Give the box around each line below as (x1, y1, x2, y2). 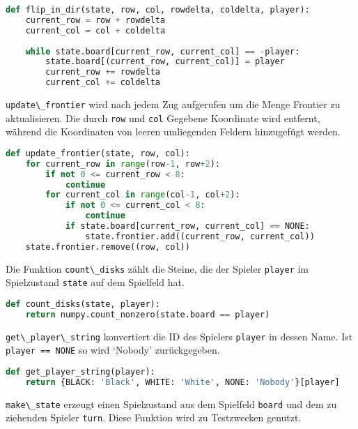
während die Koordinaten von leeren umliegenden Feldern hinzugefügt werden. (6, 124, 341, 139)
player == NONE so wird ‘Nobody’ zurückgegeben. (6, 343, 220, 357)
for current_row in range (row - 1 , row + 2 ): (25, 158, 220, 169)
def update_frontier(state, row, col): (6, 148, 190, 158)
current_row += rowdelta (45, 67, 160, 77)
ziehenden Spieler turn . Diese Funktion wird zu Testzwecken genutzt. (6, 410, 302, 425)
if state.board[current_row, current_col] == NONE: (65, 221, 310, 232)
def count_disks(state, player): (6, 299, 160, 309)
